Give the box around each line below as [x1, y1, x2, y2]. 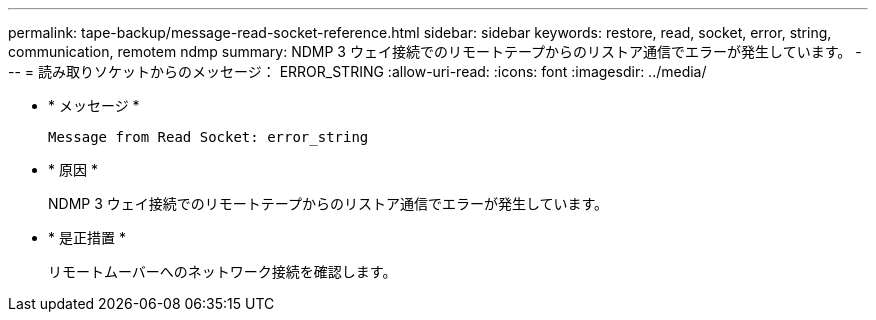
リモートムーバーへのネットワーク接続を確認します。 [48, 263, 397, 280]
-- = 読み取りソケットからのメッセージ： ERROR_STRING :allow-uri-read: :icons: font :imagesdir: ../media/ [8, 63, 707, 80]
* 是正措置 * [48, 229, 126, 246]
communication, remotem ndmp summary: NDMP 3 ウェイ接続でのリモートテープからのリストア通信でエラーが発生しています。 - [8, 43, 862, 60]
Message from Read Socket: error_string [48, 129, 369, 145]
